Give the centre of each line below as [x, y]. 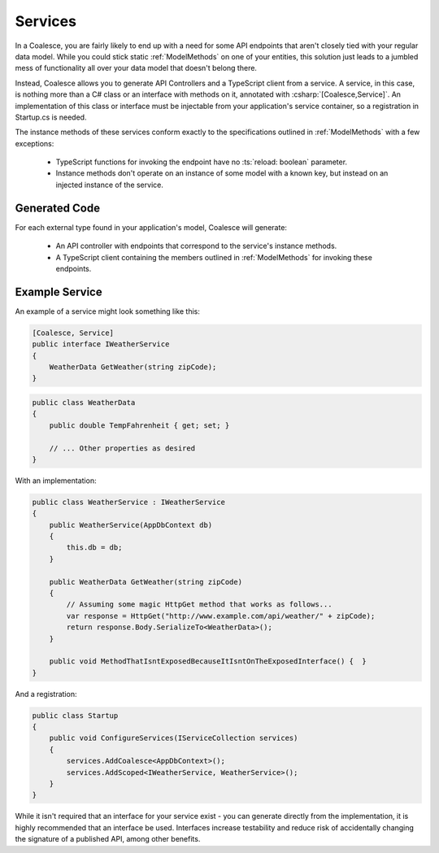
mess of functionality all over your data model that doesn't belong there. [136, 68]
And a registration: [46, 694]
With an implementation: [56, 481]
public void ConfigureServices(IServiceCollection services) [174, 738]
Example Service [59, 292]
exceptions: [35, 143]
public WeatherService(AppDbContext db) [131, 525]
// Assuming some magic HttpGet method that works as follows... [199, 605]
